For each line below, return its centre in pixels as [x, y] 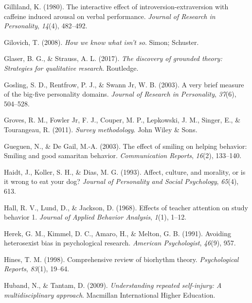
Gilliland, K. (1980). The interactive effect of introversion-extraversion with [116, 6]
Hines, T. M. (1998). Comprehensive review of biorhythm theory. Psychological [121, 259]
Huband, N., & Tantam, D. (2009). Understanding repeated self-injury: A [113, 285]
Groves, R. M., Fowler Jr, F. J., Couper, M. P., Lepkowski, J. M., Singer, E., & [122, 120]
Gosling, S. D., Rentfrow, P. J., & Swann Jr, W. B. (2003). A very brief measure [124, 84]
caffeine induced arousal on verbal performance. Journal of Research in [110, 16]
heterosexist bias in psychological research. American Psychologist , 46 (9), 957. [120, 243]
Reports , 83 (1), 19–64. [37, 269]
